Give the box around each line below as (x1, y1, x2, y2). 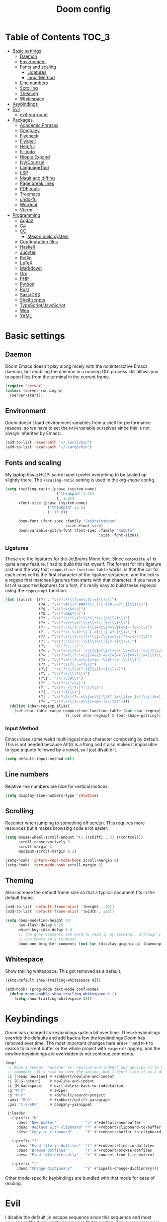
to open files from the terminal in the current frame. (5, 374, 110, 380)
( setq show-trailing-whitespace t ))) (14, 996, 92, 1001)
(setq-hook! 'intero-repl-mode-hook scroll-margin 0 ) (5, 858, 119, 863)
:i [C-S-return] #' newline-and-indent (7, 1079, 94, 1084)
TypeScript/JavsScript (19, 302, 66, 308)
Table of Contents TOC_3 (5, 31, 110, 43)
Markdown (19, 265, 42, 271)
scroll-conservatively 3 (18, 840, 70, 845)
